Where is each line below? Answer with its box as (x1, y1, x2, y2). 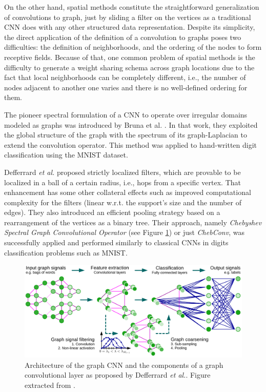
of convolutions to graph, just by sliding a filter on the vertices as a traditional (4, 11, 251, 22)
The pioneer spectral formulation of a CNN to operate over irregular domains (4, 109, 248, 120)
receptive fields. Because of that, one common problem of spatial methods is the (4, 51, 255, 62)
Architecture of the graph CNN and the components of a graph (25, 359, 223, 370)
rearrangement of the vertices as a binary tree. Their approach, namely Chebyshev (4, 217, 262, 227)
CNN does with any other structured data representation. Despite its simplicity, (4, 22, 255, 32)
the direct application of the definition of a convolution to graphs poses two (4, 31, 241, 42)
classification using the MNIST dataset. (4, 149, 128, 160)
